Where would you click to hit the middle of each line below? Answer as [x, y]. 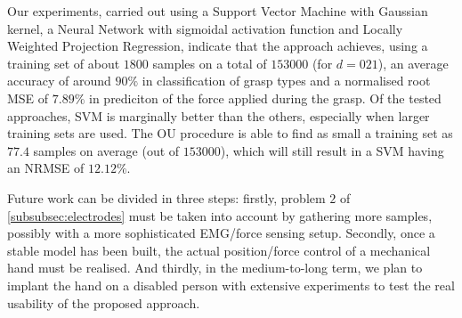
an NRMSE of [46, 168]
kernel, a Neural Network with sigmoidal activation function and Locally [205, 28]
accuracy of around [59, 81]
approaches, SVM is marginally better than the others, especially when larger [219, 115]
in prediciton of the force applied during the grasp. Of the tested [265, 98]
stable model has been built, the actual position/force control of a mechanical [219, 250]
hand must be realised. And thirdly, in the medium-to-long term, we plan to [215, 268]
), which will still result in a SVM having [332, 150]
